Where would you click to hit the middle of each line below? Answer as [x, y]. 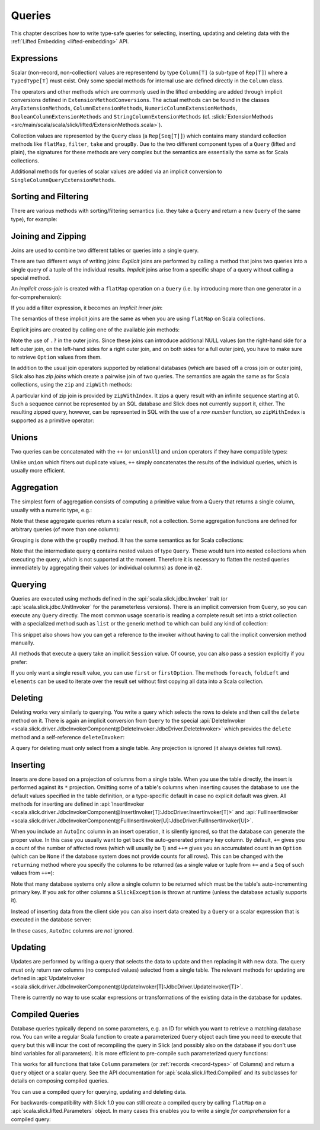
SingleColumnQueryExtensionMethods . [63, 180]
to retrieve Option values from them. [56, 357]
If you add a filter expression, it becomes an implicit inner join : [87, 308]
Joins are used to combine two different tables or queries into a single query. [105, 250]
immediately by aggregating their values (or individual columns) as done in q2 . [107, 568]
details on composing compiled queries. [60, 1081]
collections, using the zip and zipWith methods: [72, 385]
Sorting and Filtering [50, 197]
